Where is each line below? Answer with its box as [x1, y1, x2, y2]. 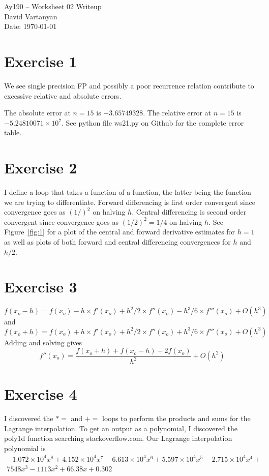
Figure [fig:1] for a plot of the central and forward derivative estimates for [4, 226, 235, 237]
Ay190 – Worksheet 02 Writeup [4, 1, 102, 11]
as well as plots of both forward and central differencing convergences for [4, 236, 231, 247]
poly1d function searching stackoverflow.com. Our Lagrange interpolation [4, 433, 232, 443]
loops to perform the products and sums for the [102, 413, 251, 423]
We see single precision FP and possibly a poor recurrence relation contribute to [4, 80, 254, 91]
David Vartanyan [4, 11, 57, 21]
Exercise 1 [4, 50, 77, 71]
